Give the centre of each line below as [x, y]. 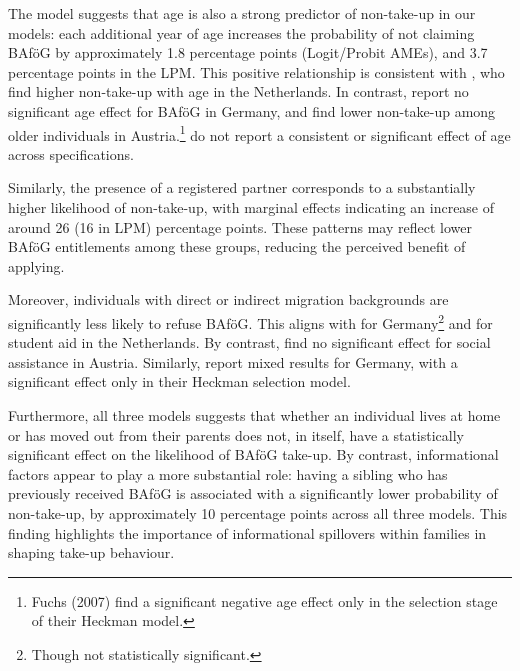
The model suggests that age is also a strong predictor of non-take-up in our [242, 13]
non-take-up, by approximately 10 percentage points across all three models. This [258, 512]
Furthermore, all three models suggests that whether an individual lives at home [254, 415]
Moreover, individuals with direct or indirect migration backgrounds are [228, 299]
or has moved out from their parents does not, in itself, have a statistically [236, 434]
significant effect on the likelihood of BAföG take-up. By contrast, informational [253, 454]
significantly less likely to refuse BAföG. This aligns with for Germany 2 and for [250, 321]
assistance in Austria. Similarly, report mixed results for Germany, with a [233, 361]
